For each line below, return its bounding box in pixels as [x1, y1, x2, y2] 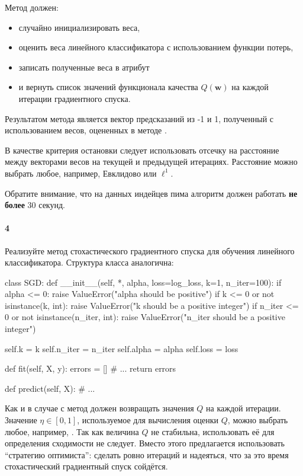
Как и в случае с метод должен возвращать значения [5, 402, 194, 414]
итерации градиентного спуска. [18, 92, 131, 104]
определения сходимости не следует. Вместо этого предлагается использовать [5, 437, 285, 449]
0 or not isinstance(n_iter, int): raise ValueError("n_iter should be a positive [5, 311, 285, 323]
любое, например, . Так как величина [5, 425, 139, 437]
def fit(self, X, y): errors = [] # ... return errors [5, 362, 176, 375]
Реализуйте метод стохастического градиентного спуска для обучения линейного [5, 244, 295, 257]
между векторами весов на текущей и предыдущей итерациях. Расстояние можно [5, 155, 298, 168]
